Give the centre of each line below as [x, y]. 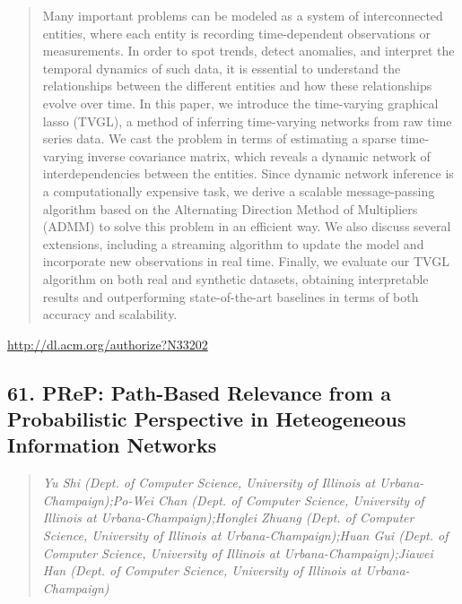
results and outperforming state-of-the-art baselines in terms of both [231, 296]
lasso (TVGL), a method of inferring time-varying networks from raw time [247, 121]
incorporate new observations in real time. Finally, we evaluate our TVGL [246, 261]
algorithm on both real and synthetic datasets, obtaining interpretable [235, 278]
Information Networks [112, 445]
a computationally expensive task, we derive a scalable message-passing [239, 190]
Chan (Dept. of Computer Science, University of [291, 500]
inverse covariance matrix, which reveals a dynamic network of [259, 155]
